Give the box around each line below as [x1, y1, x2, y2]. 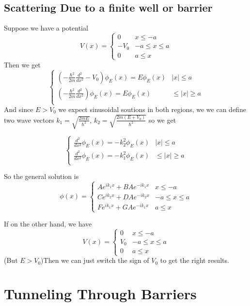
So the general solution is [4, 171, 79, 181]
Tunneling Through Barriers [4, 284, 197, 304]
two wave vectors [4, 114, 54, 125]
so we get [148, 114, 176, 125]
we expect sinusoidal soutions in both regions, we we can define [58, 104, 246, 114]
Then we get [4, 59, 41, 69]
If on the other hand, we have [4, 218, 92, 228]
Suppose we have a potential [4, 23, 88, 33]
